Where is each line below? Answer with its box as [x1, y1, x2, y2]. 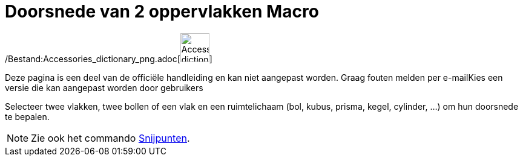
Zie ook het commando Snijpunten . [31, 131, 190, 144]
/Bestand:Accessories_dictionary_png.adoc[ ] [5, 53, 212, 64]
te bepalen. [5, 111, 50, 122]
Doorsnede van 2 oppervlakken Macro [5, 1, 319, 22]
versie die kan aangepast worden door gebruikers [5, 82, 203, 93]
